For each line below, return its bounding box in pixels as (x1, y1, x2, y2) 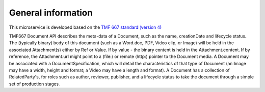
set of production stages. (9, 81, 60, 87)
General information (9, 7, 93, 18)
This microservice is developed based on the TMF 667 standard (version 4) (9, 24, 162, 30)
